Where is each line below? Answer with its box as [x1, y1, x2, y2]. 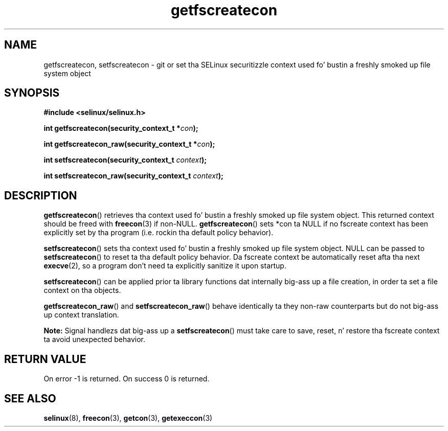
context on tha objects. [43, 286, 121, 295]
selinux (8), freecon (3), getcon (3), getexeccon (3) [43, 413, 213, 422]
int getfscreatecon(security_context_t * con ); [43, 124, 198, 133]
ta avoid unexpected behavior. [43, 335, 146, 344]
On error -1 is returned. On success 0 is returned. [43, 374, 210, 383]
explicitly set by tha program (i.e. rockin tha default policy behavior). [43, 228, 274, 237]
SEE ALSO [4, 392, 56, 405]
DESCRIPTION [4, 189, 77, 202]
